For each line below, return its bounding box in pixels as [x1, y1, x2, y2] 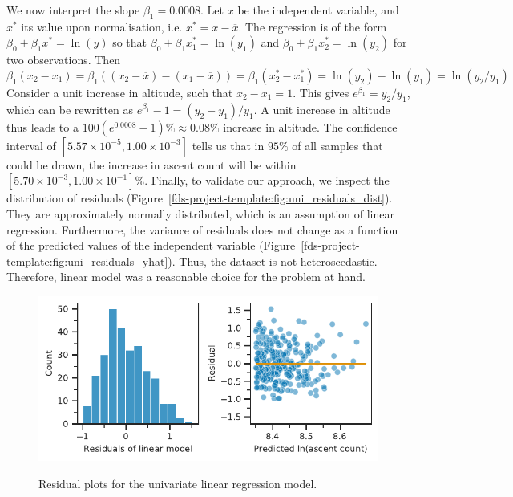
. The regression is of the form [238, 18, 387, 35]
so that [112, 34, 147, 51]
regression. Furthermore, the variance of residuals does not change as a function [6, 221, 398, 238]
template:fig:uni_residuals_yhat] [6, 252, 168, 269]
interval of [6, 136, 56, 153]
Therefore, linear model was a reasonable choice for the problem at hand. [6, 268, 366, 285]
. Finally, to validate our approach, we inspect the [144, 172, 390, 189]
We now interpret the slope [6, 2, 140, 18]
